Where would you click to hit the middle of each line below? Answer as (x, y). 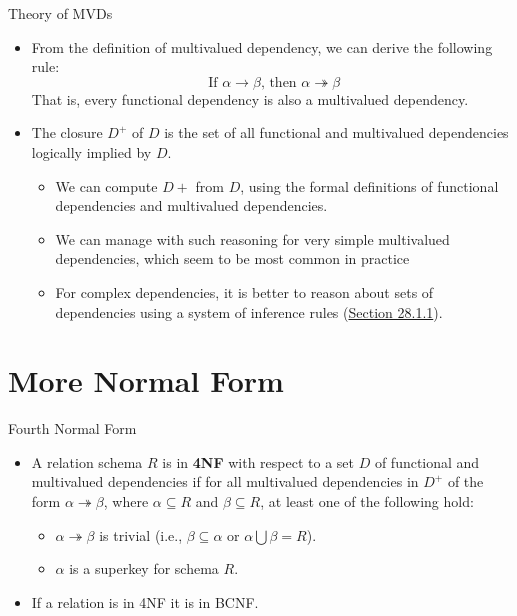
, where (126, 501)
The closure (67, 132)
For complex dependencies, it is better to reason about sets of (244, 291)
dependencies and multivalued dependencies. (191, 205)
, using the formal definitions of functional (369, 185)
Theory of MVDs (60, 13)
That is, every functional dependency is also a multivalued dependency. (250, 98)
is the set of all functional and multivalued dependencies (336, 132)
